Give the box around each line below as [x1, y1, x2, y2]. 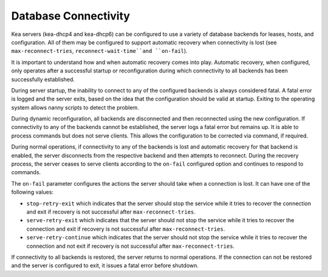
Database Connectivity [11, 9, 131, 23]
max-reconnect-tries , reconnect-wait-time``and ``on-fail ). [11, 47, 188, 55]
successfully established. [11, 75, 75, 83]
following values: [11, 189, 54, 196]
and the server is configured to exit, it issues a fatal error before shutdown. [11, 262, 199, 269]
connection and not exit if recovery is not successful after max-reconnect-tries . [26, 242, 235, 250]
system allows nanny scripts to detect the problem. [11, 103, 139, 111]
